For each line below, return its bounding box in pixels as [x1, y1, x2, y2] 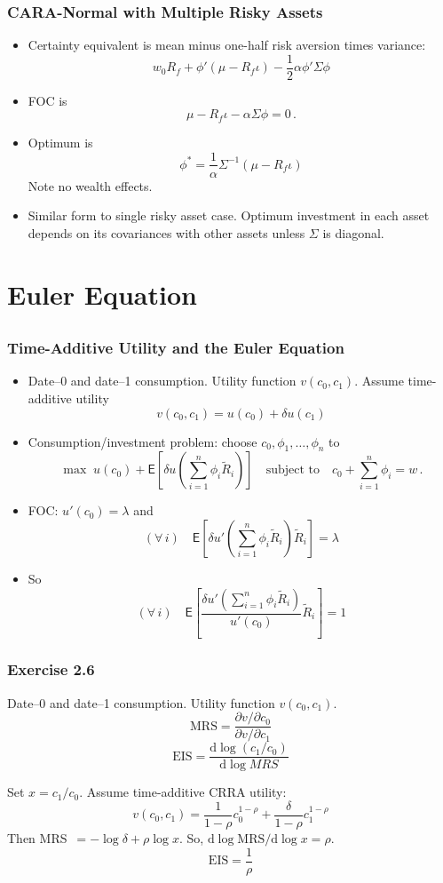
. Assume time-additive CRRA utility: [79, 783, 287, 801]
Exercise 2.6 [7, 658, 95, 680]
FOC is [28, 91, 67, 109]
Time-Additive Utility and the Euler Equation [7, 337, 344, 359]
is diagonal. [322, 223, 384, 242]
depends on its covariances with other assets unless [28, 223, 305, 242]
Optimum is [28, 132, 93, 151]
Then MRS [7, 829, 67, 847]
